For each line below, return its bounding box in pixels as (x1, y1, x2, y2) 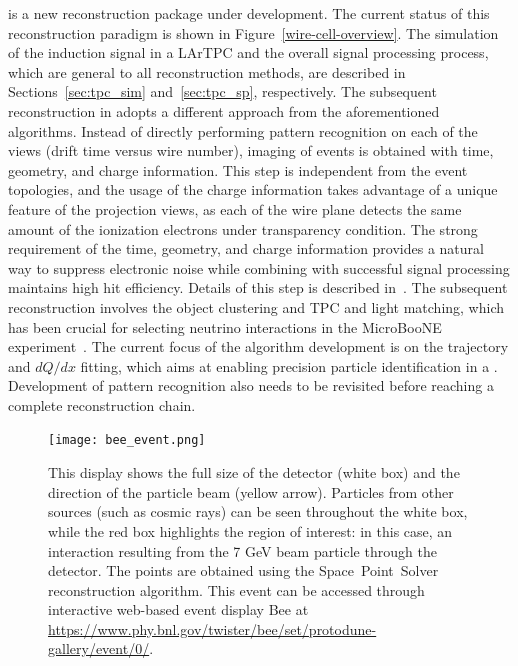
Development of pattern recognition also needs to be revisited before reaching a (8, 375, 494, 396)
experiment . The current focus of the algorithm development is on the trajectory (8, 336, 509, 357)
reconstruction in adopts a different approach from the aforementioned (8, 100, 440, 121)
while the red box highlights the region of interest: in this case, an (48, 520, 453, 541)
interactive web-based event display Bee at (48, 599, 309, 620)
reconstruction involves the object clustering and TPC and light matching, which (8, 296, 505, 317)
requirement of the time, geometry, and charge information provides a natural (8, 238, 484, 259)
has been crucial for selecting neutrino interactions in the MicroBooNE (8, 316, 442, 337)
